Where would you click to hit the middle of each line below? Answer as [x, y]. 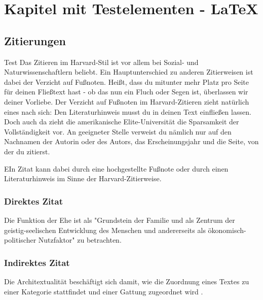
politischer [20, 240]
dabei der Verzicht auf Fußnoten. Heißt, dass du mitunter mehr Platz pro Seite [126, 81]
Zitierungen [35, 40]
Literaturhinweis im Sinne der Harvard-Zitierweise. [83, 178]
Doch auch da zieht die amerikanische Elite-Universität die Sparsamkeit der [122, 122]
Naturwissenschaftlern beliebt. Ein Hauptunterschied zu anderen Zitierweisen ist [129, 72]
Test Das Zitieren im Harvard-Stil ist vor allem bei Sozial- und [101, 62]
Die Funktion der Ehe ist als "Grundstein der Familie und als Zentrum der [120, 220]
